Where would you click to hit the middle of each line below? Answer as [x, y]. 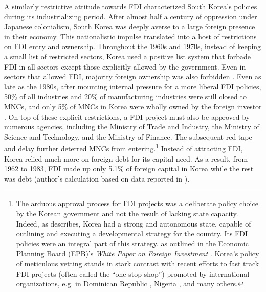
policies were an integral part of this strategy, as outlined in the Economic [132, 243]
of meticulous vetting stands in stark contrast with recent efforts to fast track [138, 263]
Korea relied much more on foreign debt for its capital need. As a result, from [126, 158]
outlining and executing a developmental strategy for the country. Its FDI [132, 233]
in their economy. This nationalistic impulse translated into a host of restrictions [130, 36]
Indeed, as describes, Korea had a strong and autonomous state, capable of [134, 223]
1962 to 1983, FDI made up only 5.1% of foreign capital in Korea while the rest [129, 169]
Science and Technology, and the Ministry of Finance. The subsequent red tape [128, 136]
